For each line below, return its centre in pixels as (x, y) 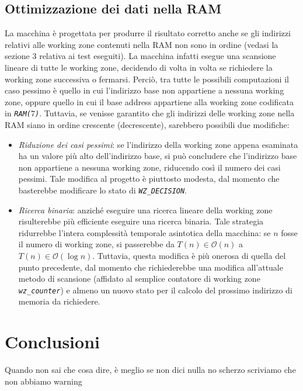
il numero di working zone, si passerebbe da (96, 244)
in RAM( (18, 113)
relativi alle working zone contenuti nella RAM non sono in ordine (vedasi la (142, 44)
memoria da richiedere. (59, 301)
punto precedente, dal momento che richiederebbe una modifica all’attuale (151, 267)
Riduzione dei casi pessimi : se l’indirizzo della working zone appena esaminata (158, 144)
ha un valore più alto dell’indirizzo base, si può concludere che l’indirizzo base (158, 156)
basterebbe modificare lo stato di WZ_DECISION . (103, 190)
